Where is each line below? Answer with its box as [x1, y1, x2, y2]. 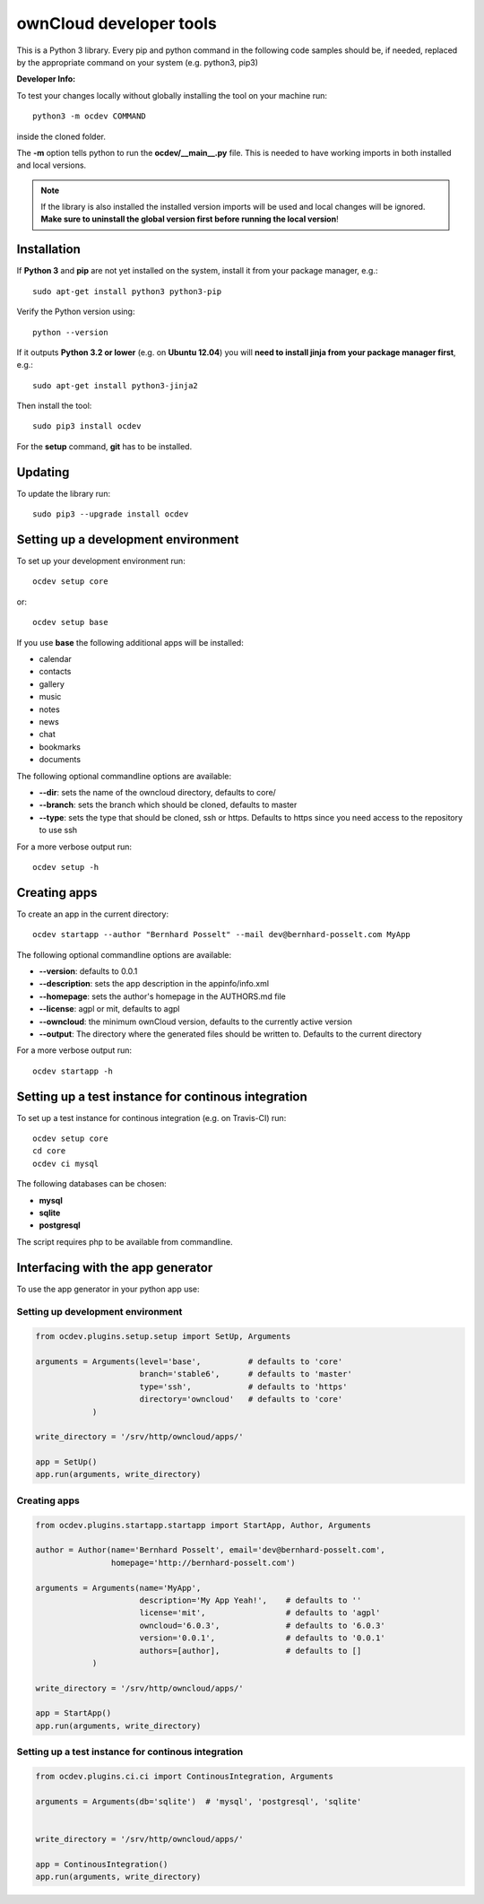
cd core [32, 1146, 66, 1156]
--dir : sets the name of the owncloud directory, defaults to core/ [39, 787, 277, 797]
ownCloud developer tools [16, 13, 217, 33]
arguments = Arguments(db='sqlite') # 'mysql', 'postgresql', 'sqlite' [35, 1796, 362, 1806]
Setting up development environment [16, 1306, 183, 1318]
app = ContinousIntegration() [35, 1859, 169, 1869]
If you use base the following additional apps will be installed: [16, 637, 244, 648]
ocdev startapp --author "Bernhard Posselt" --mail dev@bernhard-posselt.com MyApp [32, 929, 411, 940]
